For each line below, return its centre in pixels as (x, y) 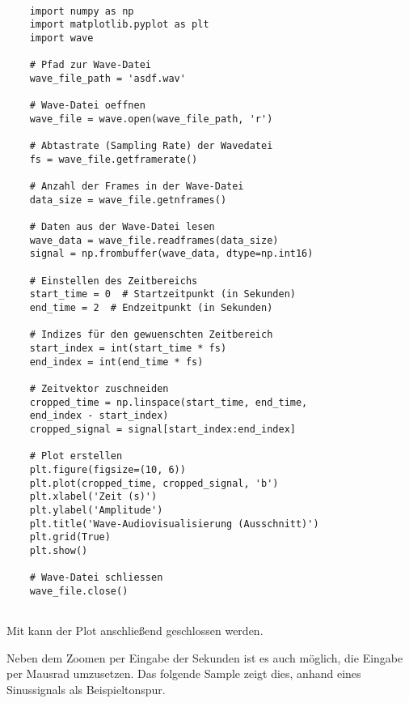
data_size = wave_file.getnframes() (128, 200)
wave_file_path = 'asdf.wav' (108, 78)
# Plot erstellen (76, 456)
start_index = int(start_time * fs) (128, 349)
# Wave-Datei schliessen (96, 578)
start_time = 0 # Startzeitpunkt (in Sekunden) (162, 294)
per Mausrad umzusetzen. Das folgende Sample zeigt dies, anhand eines (184, 673)
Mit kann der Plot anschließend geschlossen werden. (135, 631)
